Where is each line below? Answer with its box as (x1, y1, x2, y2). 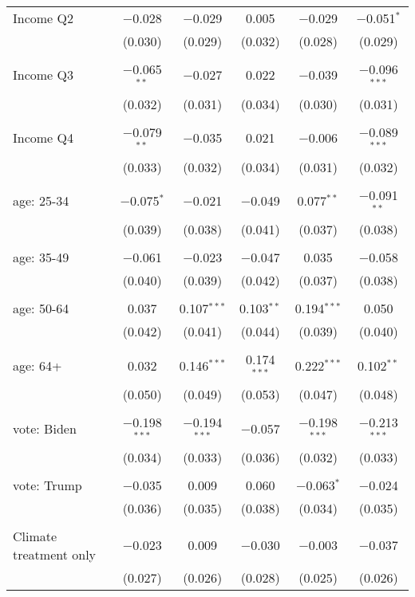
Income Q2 (13, 9, 73, 27)
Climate (13, 526, 57, 545)
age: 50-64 (13, 299, 69, 318)
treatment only (13, 544, 97, 564)
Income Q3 (13, 65, 73, 84)
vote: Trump (13, 475, 82, 494)
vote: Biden (13, 418, 77, 438)
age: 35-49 (13, 248, 69, 267)
